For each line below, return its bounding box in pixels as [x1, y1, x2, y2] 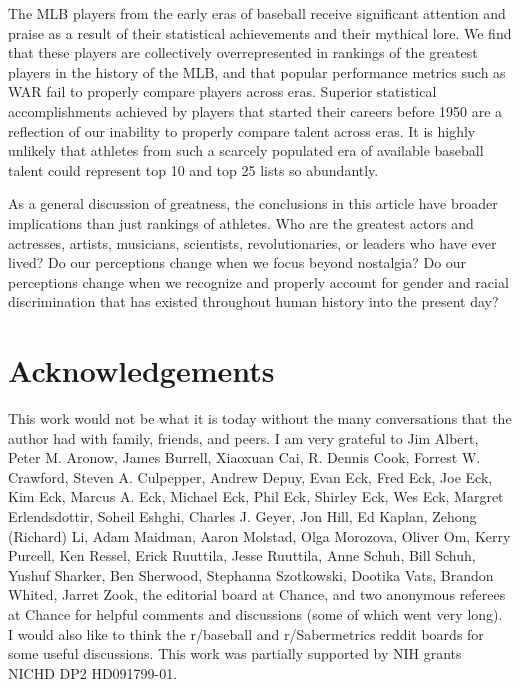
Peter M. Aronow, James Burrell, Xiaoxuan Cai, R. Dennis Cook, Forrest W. [8, 447, 481, 468]
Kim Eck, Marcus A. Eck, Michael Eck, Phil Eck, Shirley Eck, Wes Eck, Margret [8, 486, 504, 507]
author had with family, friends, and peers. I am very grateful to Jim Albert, [8, 427, 479, 448]
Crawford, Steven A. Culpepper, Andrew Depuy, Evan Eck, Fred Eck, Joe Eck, [8, 466, 493, 487]
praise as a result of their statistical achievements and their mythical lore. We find [8, 22, 512, 43]
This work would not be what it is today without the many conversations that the [8, 408, 512, 429]
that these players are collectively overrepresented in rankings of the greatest [8, 42, 478, 63]
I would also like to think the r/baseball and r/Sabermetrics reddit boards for [8, 623, 484, 644]
